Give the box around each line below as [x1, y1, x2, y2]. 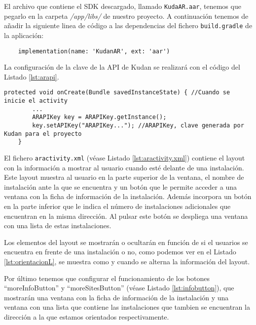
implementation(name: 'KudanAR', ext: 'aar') [18, 47, 170, 55]
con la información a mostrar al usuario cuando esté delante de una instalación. [4, 162, 244, 172]
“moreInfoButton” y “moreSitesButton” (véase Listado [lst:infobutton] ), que [4, 283, 234, 293]
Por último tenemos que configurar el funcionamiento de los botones [4, 273, 210, 283]
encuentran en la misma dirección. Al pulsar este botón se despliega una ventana [4, 210, 248, 221]
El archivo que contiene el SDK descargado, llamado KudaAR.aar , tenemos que [4, 1, 241, 11]
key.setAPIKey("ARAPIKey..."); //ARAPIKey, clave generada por [32, 122, 244, 129]
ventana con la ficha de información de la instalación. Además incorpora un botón [4, 191, 252, 202]
